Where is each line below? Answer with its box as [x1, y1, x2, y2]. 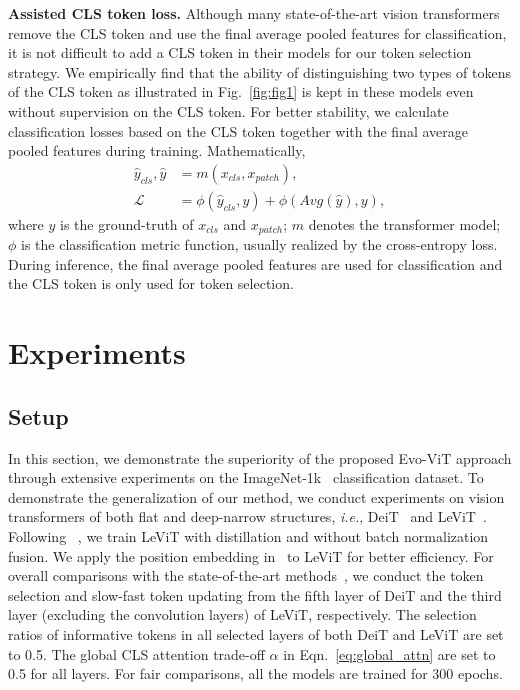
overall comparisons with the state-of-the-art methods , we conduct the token [8, 565, 484, 586]
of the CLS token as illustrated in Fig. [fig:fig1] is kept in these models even [8, 81, 474, 102]
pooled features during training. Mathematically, [8, 140, 306, 161]
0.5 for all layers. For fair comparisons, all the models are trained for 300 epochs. [8, 663, 503, 684]
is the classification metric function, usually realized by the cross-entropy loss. [21, 234, 498, 255]
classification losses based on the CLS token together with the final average [8, 120, 468, 141]
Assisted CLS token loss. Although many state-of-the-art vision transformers [8, 3, 500, 23]
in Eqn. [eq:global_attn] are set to [283, 643, 496, 664]
